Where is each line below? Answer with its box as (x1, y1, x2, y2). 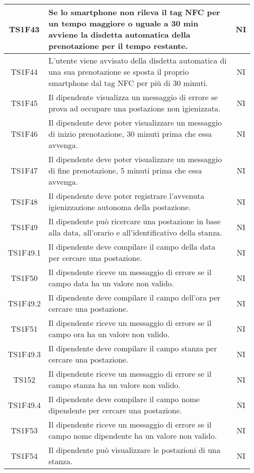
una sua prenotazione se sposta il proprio (48, 66, 189, 77)
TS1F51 (11, 322, 38, 334)
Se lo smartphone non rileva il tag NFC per (48, 6, 220, 18)
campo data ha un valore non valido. (48, 278, 174, 289)
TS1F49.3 (8, 348, 41, 360)
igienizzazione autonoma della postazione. (48, 201, 191, 213)
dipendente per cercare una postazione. (48, 405, 182, 416)
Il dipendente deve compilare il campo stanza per (48, 343, 217, 354)
